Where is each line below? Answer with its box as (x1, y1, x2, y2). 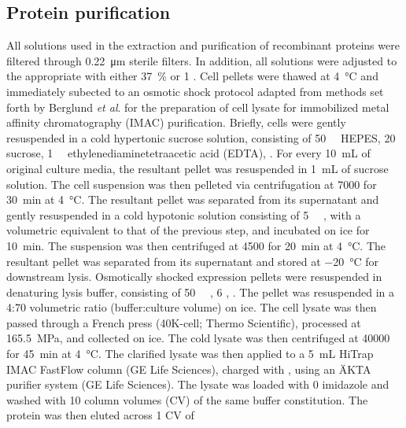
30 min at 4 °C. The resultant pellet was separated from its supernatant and (6, 191, 379, 208)
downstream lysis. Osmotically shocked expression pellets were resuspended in (6, 268, 382, 285)
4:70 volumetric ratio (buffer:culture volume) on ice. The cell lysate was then (6, 299, 377, 315)
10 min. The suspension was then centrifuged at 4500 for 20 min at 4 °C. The (6, 237, 386, 253)
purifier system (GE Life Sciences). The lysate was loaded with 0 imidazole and (6, 376, 389, 393)
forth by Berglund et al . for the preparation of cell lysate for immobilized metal (6, 98, 389, 115)
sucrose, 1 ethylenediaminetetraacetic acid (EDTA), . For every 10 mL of (6, 145, 371, 161)
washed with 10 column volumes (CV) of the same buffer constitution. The (6, 391, 368, 408)
